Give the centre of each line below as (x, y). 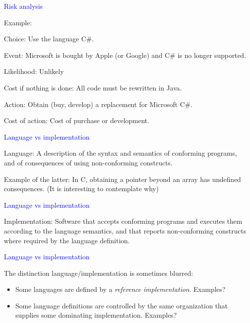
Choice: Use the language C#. (49, 39)
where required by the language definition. (67, 240)
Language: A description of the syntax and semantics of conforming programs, (121, 153)
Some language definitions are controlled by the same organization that (122, 305)
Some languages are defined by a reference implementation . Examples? (120, 289)
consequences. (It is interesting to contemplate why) (81, 188)
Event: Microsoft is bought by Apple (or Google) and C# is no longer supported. (125, 55)
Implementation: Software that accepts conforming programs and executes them (123, 221)
